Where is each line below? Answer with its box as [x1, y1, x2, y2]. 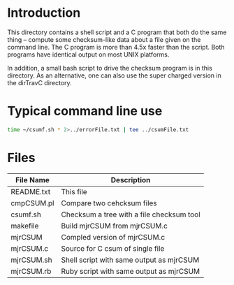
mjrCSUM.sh [10, 255, 52, 265]
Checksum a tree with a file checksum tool [61, 210, 200, 219]
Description [110, 175, 151, 184]
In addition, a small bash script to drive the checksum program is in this [7, 64, 213, 72]
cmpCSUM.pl [10, 198, 54, 207]
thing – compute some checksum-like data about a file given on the [7, 35, 201, 43]
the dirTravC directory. [7, 78, 72, 87]
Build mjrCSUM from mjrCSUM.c [61, 221, 168, 231]
